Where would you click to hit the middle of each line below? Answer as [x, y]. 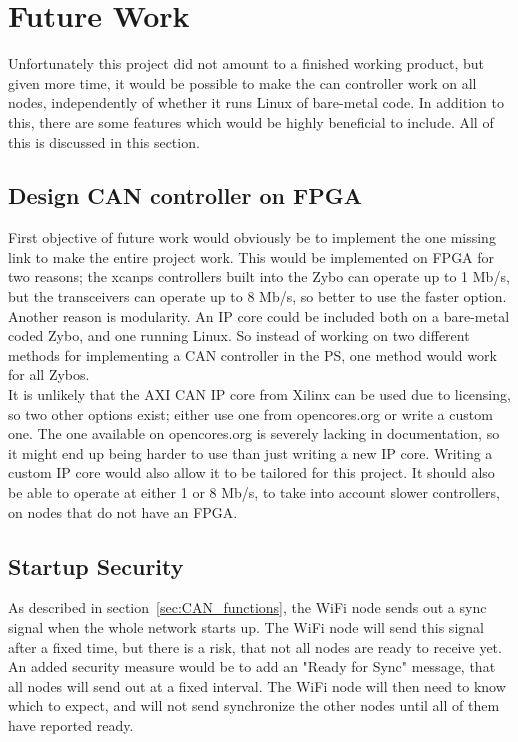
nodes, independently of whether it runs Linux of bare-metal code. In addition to [256, 102]
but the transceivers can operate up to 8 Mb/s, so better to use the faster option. [257, 296]
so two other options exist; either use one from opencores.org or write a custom [250, 413]
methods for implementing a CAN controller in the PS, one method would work [252, 354]
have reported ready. [71, 724]
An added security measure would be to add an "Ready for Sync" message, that [252, 666]
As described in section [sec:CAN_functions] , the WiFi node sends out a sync [247, 607]
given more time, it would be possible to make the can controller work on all [242, 82]
